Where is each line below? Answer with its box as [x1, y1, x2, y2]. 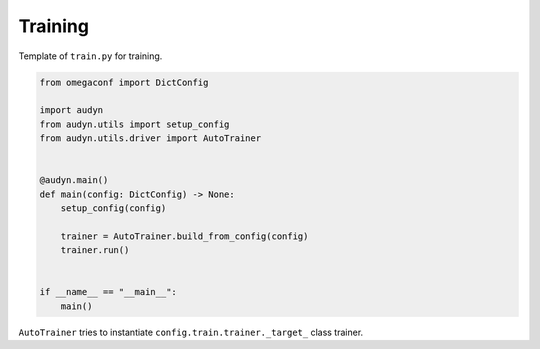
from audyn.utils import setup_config [39, 118, 230, 130]
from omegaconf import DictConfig [39, 76, 209, 88]
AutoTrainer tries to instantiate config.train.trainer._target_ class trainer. [18, 326, 364, 338]
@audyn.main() [39, 175, 109, 186]
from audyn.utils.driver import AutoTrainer [39, 133, 262, 144]
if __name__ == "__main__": [39, 286, 177, 298]
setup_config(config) [60, 203, 167, 214]
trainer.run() [60, 245, 130, 256]
